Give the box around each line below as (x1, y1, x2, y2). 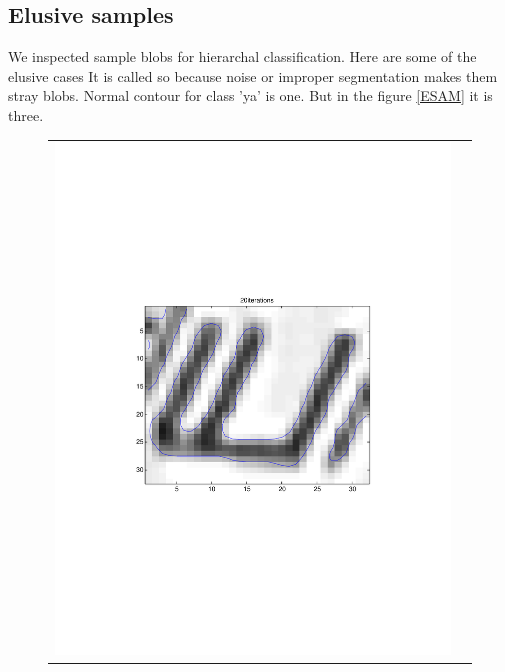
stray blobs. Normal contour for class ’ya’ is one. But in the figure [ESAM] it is (8, 85, 493, 106)
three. (8, 104, 44, 125)
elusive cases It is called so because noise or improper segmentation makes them (8, 65, 498, 86)
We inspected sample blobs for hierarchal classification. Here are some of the (8, 46, 477, 67)
